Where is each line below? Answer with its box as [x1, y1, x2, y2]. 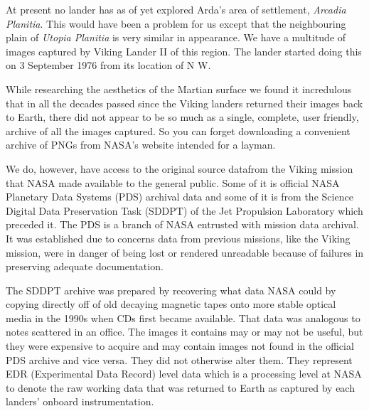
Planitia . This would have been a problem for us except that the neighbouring [6, 16, 346, 31]
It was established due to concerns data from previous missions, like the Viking [6, 230, 351, 245]
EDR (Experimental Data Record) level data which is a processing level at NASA [6, 366, 362, 381]
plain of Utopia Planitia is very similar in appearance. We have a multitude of [6, 30, 346, 45]
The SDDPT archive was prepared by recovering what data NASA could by [6, 282, 336, 297]
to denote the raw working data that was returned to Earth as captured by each [6, 380, 355, 395]
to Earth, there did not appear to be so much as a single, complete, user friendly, [6, 110, 359, 124]
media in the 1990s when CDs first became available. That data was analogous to [6, 310, 360, 325]
